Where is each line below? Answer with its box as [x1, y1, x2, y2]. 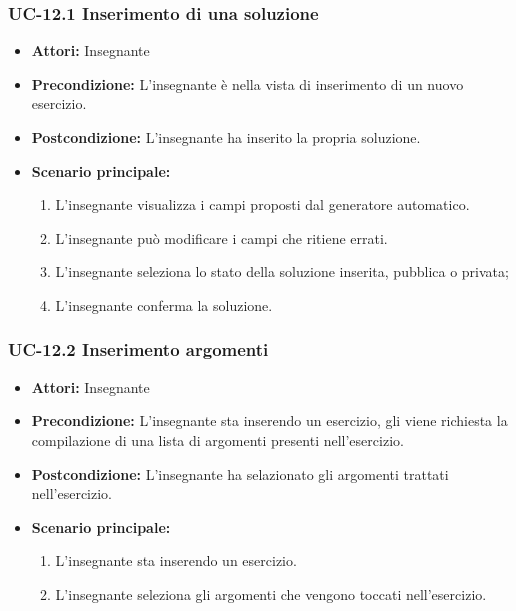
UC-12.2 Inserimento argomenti [8, 337, 269, 362]
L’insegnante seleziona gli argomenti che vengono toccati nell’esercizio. [55, 583, 487, 604]
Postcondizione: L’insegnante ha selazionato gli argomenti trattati [31, 463, 449, 484]
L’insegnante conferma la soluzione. [55, 294, 273, 315]
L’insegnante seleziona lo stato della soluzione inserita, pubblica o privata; [55, 261, 509, 282]
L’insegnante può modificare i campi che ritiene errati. [55, 227, 388, 248]
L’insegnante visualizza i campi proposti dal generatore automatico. [55, 194, 470, 215]
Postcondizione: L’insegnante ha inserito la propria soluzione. [31, 127, 421, 147]
